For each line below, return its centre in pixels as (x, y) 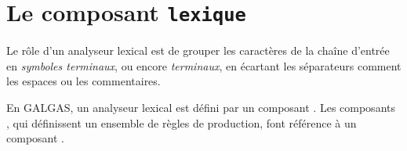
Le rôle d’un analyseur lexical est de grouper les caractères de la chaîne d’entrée (198, 50)
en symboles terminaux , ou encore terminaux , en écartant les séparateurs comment (204, 65)
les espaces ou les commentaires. (84, 81)
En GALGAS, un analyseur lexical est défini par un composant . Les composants (201, 108)
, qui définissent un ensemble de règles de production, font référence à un (182, 122)
